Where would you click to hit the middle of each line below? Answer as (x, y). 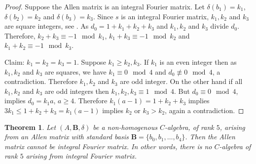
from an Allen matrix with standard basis (67, 137)
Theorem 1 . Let (30, 127)
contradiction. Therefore (41, 81)
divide (219, 26)
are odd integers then (77, 91)
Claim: (15, 61)
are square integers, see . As (47, 26)
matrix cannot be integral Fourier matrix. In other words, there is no (108, 146)
